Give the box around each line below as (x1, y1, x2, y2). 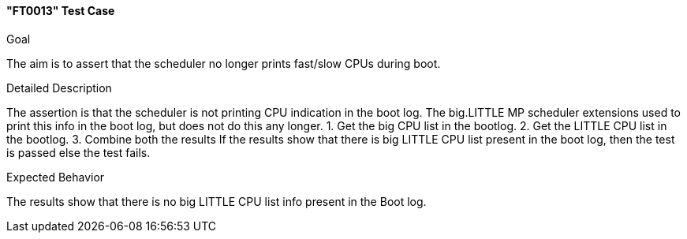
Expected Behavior (6, 170, 105, 184)
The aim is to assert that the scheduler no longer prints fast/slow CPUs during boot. (6, 56, 441, 70)
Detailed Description (6, 80, 112, 95)
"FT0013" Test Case (6, 4, 115, 17)
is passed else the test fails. (6, 145, 151, 159)
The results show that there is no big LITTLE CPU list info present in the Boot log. (6, 194, 427, 208)
